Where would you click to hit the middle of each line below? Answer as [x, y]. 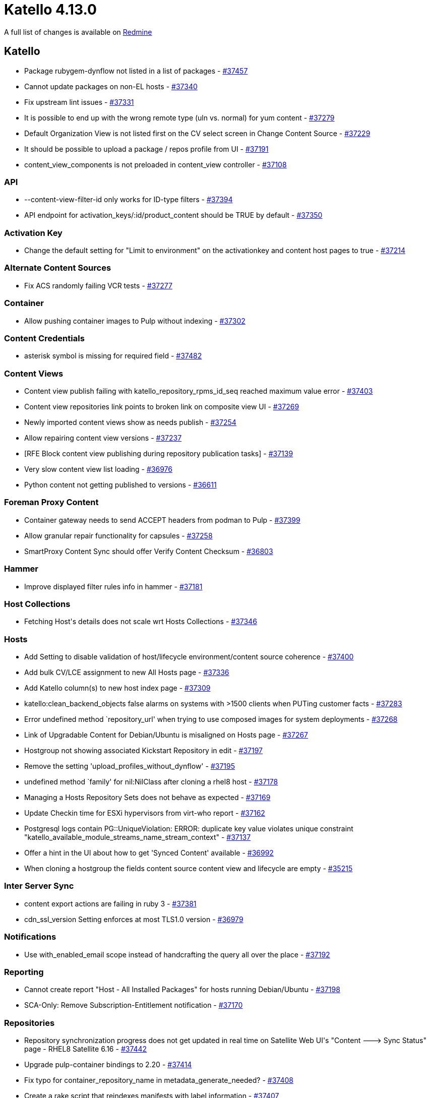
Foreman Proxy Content [51, 502]
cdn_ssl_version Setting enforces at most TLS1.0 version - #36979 [134, 919]
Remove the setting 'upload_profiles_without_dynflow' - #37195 [130, 766]
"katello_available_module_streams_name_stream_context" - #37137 [138, 837]
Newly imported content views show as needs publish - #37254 [130, 422]
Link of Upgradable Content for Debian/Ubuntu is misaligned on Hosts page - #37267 [166, 735]
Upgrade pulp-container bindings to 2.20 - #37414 [108, 1065]
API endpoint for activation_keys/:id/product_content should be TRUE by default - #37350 [173, 215]
